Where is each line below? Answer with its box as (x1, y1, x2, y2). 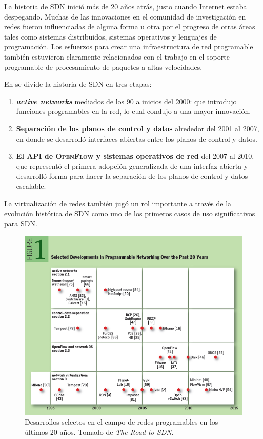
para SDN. (4, 218, 37, 228)
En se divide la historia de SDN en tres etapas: (4, 79, 152, 89)
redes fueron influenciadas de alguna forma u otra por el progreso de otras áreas (4, 21, 255, 32)
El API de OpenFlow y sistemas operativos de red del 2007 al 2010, (16, 150, 254, 161)
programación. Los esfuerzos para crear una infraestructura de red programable (4, 41, 253, 52)
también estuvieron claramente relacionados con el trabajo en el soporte (4, 51, 230, 62)
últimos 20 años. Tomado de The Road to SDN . (25, 426, 174, 437)
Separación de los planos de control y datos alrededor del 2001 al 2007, (16, 123, 259, 133)
